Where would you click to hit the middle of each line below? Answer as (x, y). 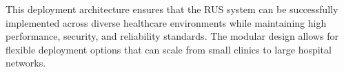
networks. (26, 63)
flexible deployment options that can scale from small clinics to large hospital (169, 49)
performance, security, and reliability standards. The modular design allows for (172, 36)
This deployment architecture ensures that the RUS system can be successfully (172, 9)
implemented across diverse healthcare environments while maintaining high (166, 22)
